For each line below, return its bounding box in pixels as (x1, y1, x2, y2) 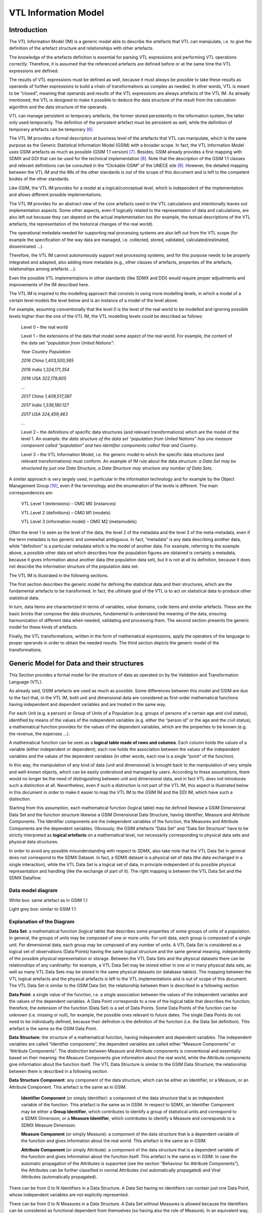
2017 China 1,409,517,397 (21, 393, 72, 399)
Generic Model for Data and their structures (9, 659, 144, 668)
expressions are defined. (9, 68, 59, 74)
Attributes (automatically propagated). (21, 1174, 98, 1180)
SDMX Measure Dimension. (21, 1122, 76, 1128)
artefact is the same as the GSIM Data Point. (9, 1025, 98, 1031)
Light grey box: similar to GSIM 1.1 (9, 906, 76, 912)
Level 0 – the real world (21, 324, 68, 330)
